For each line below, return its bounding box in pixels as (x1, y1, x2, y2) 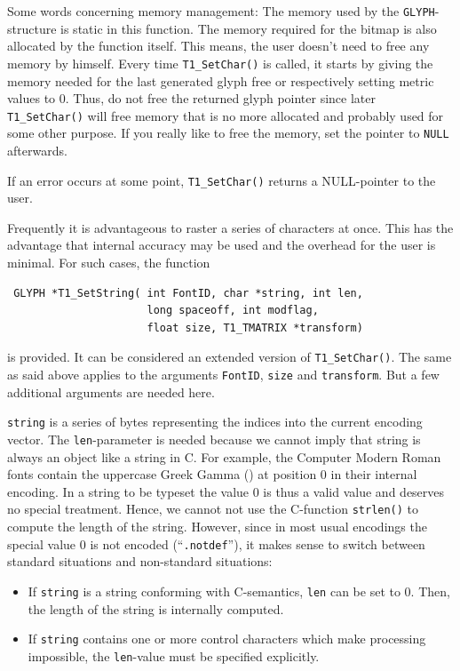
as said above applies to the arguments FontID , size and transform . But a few (7, 365, 440, 384)
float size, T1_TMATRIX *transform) (147, 321, 363, 334)
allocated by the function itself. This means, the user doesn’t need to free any (7, 36, 430, 55)
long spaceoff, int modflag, (147, 304, 319, 317)
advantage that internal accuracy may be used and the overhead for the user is (7, 236, 436, 254)
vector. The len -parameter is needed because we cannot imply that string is (7, 429, 421, 448)
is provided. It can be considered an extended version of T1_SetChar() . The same (7, 347, 452, 366)
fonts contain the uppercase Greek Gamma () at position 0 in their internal (7, 465, 417, 483)
